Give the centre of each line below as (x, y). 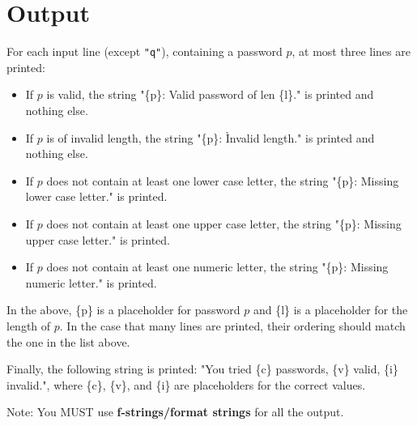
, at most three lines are (351, 51)
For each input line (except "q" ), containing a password (145, 51)
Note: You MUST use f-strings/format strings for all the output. (175, 412)
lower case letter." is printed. (96, 196)
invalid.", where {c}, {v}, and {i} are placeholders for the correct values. (186, 384)
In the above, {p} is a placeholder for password (123, 310)
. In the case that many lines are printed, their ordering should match (232, 325)
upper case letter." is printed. (98, 239)
